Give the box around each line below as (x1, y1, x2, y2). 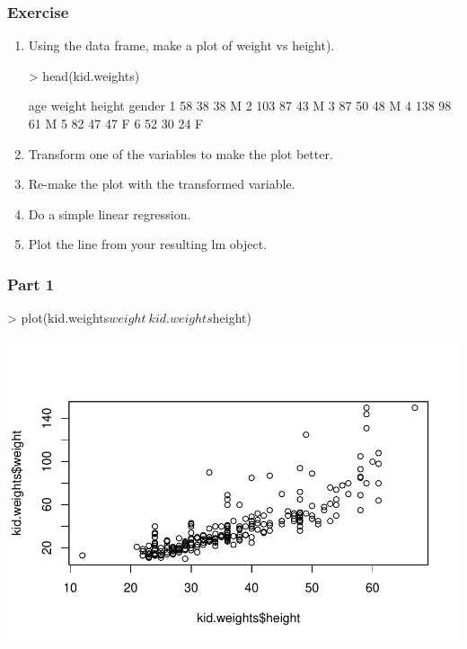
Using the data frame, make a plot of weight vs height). (28, 36, 335, 55)
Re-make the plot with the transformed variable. (28, 174, 295, 193)
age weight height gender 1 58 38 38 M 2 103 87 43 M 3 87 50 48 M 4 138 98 (28, 96, 452, 115)
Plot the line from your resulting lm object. (28, 235, 268, 253)
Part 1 (7, 272, 55, 295)
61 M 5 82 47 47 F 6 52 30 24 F (28, 114, 204, 132)
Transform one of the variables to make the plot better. (28, 144, 333, 163)
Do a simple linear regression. (28, 204, 191, 223)
